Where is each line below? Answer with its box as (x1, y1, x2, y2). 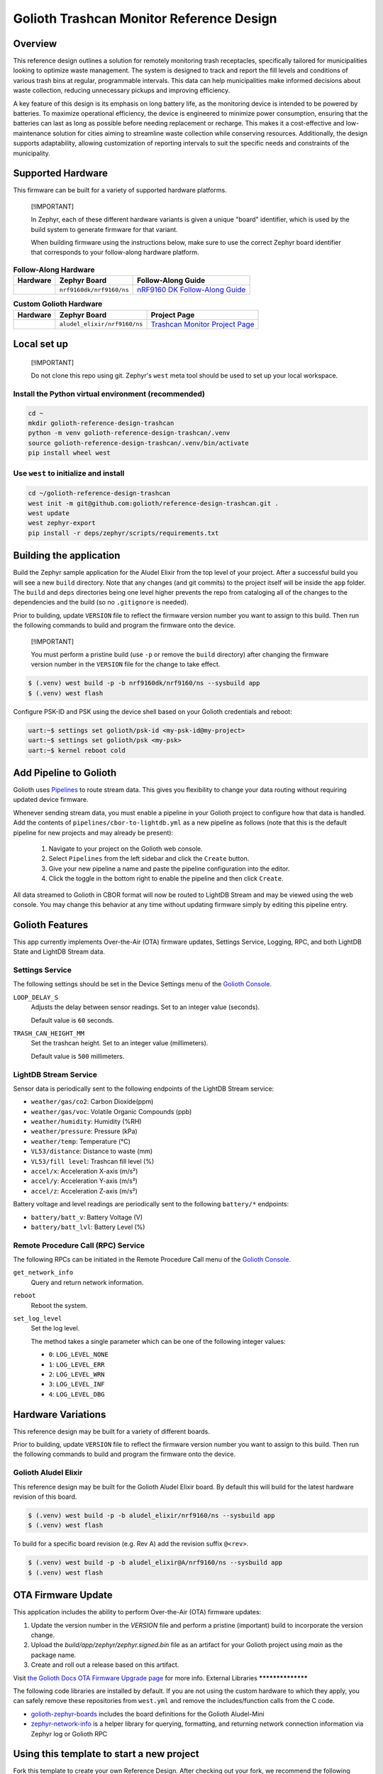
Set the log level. (30, 1324, 80, 1333)
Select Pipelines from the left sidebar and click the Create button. (48, 854, 250, 863)
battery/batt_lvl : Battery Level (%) (30, 1223, 145, 1231)
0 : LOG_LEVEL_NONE (48, 1350, 109, 1359)
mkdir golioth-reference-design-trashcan (28, 419, 174, 427)
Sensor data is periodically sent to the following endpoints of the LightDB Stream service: (13, 1084, 274, 1093)
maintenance (13, 128, 51, 138)
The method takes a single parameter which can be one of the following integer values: (30, 1337, 287, 1345)
